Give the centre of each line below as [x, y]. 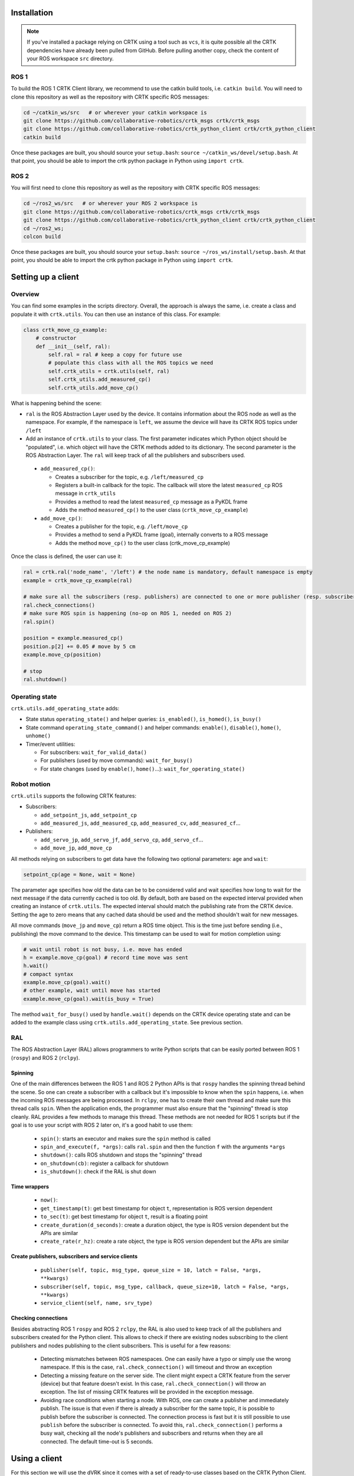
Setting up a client [45, 277]
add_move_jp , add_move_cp [76, 848]
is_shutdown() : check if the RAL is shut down [98, 1171]
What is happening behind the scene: [56, 403]
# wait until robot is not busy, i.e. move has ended [103, 949]
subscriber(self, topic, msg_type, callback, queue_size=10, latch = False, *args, [165, 1286]
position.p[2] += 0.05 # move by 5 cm [79, 646]
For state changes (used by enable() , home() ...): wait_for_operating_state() [143, 769]
